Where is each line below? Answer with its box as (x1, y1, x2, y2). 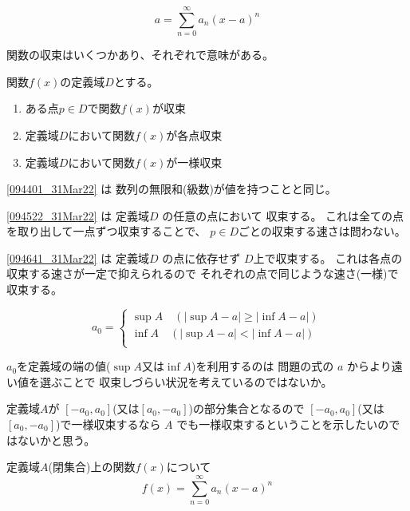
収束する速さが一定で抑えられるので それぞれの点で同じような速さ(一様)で (6, 265, 399, 282)
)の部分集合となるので (188, 400, 305, 417)
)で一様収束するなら (55, 416, 161, 433)
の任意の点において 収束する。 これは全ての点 (162, 207, 404, 224)
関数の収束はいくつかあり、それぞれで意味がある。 (6, 46, 274, 63)
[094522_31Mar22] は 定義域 (6, 207, 149, 224)
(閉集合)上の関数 (48, 458, 136, 475)
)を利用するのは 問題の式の (191, 358, 334, 374)
